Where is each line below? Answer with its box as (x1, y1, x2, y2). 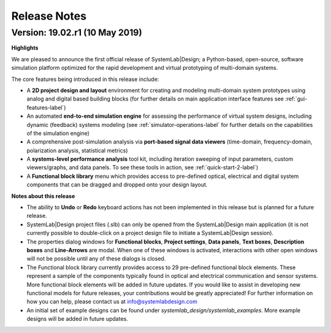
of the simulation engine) (26, 129, 90, 137)
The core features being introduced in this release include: (11, 75, 159, 83)
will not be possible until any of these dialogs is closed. (26, 255, 166, 262)
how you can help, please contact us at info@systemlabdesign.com (26, 298, 197, 305)
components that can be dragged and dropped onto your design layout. (26, 181, 208, 188)
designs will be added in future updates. (26, 315, 128, 323)
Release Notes (11, 9, 87, 23)
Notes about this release (11, 192, 75, 199)
